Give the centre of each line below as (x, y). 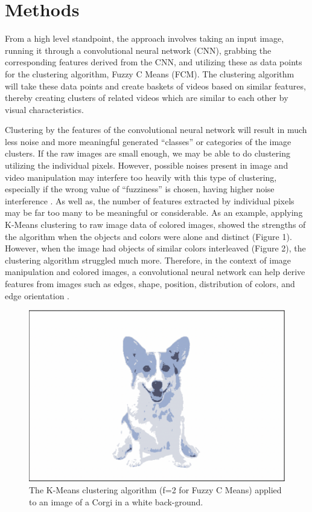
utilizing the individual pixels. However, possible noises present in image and (147, 165)
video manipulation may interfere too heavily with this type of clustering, (141, 177)
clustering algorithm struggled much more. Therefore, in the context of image (148, 260)
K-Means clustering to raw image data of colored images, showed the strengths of (155, 225)
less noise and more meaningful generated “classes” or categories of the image (148, 141)
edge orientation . (37, 295)
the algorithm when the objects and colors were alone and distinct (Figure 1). (148, 236)
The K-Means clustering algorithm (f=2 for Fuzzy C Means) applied (155, 490)
